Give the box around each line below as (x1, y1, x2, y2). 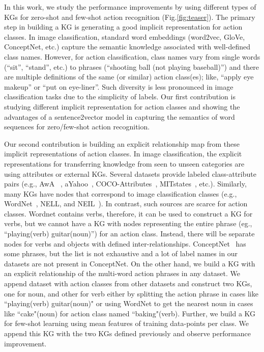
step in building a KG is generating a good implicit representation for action (4, 21, 243, 32)
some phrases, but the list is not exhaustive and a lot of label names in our (4, 248, 238, 259)
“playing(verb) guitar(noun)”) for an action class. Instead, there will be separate (4, 228, 255, 239)
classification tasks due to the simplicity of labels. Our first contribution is (4, 91, 236, 102)
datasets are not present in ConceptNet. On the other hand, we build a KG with (4, 258, 255, 268)
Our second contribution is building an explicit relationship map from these (4, 138, 240, 149)
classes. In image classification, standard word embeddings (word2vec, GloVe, (4, 31, 245, 42)
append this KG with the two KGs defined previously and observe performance (4, 328, 251, 338)
